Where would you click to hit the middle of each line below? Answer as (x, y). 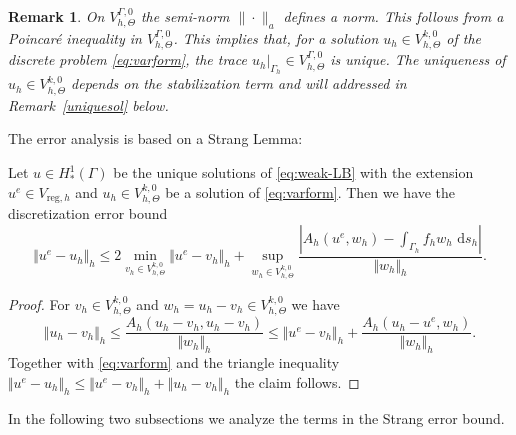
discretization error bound (88, 213)
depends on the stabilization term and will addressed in (239, 83)
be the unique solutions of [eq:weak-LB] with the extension (293, 172)
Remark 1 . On (56, 16)
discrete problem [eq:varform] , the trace (127, 59)
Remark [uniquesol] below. (88, 104)
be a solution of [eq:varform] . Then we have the (310, 191)
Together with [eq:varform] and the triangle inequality (174, 362)
